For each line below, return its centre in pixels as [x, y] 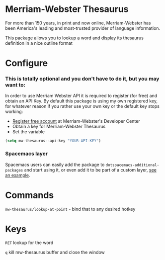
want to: [15, 85]
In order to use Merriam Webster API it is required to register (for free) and [81, 96]
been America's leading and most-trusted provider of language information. [83, 28]
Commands [30, 195]
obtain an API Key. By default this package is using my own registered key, [82, 101]
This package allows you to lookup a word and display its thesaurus [75, 38]
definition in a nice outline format [39, 43]
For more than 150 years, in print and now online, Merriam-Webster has [78, 23]
